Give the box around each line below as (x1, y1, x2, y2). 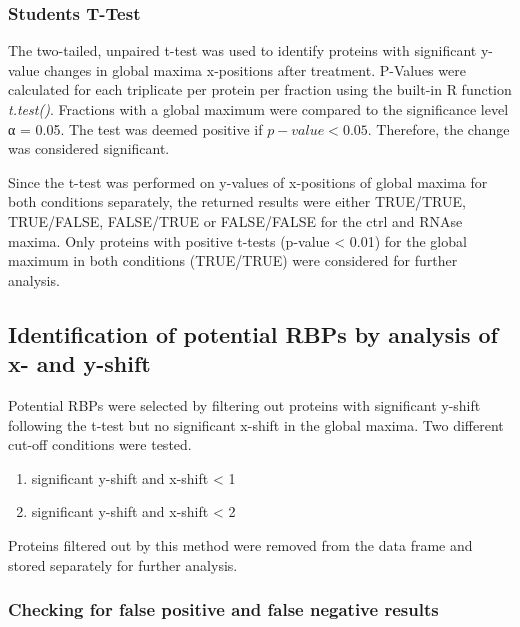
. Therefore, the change (367, 118, 510, 139)
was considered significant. (8, 138, 170, 159)
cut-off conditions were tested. (8, 434, 192, 455)
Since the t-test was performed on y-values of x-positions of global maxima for (8, 171, 488, 192)
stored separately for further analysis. (8, 554, 238, 575)
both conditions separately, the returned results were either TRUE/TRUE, (8, 191, 466, 212)
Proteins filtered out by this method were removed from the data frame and (8, 534, 473, 555)
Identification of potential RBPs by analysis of (8, 318, 498, 349)
